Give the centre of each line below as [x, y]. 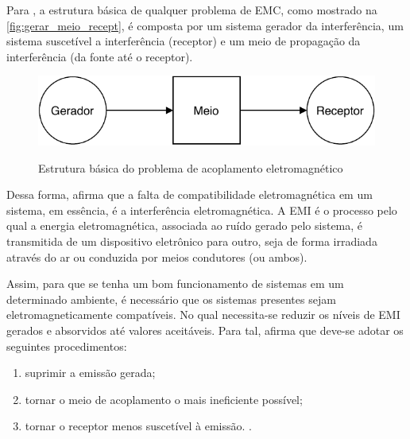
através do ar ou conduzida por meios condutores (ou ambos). [157, 256]
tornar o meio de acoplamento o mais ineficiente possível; [164, 399]
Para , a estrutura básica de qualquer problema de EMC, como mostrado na [192, 10]
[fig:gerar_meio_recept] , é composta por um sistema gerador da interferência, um [205, 25]
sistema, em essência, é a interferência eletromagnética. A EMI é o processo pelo [202, 210]
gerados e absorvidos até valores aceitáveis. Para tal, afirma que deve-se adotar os [205, 330]
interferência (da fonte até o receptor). [100, 56]
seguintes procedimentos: [67, 346]
